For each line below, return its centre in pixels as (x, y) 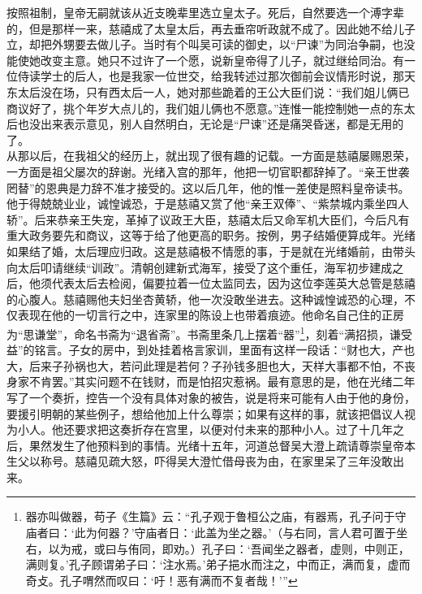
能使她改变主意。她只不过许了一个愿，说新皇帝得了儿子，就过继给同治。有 (205, 60)
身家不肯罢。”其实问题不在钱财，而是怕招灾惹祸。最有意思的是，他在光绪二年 (211, 382)
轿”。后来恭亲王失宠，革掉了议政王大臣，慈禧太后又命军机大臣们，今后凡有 (208, 219)
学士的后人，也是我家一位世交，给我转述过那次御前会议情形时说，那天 (228, 76)
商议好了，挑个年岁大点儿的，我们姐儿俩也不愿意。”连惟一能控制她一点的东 (205, 108)
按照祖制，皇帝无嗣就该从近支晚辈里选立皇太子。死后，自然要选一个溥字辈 (205, 12)
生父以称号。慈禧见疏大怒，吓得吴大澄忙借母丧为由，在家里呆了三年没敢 (200, 461)
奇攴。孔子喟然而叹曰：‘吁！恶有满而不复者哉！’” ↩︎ (161, 580)
